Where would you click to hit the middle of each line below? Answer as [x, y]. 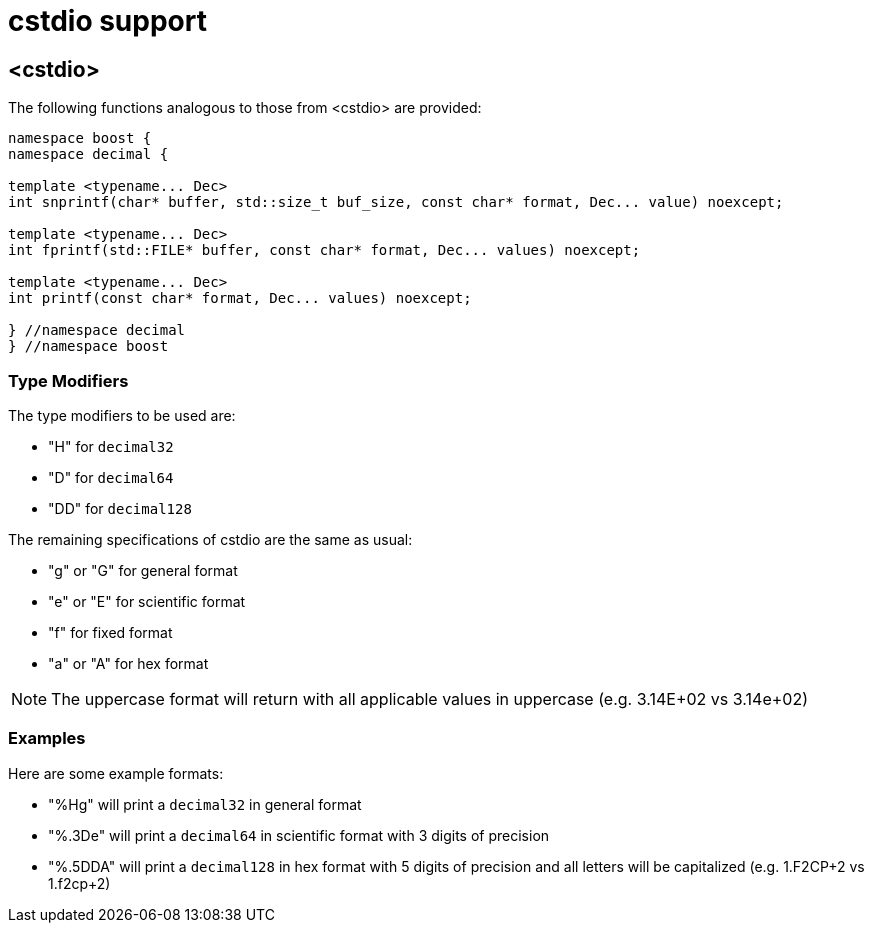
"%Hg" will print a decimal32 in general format [205, 804]
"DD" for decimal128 [120, 508]
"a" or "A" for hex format [128, 663]
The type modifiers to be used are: [122, 415]
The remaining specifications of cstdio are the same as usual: [210, 539]
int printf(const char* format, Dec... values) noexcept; [240, 298]
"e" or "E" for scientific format [147, 601]
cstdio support [107, 21]
